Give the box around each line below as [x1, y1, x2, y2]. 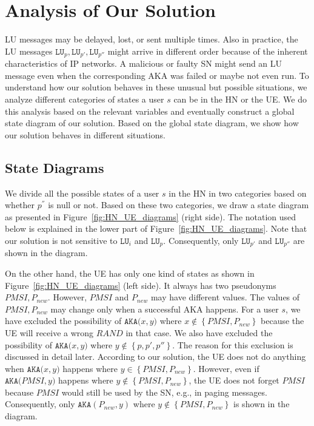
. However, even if [193, 362, 259, 374]
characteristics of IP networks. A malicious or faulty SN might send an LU [5, 57, 282, 70]
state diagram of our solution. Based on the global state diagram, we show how [5, 117, 299, 129]
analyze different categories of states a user [5, 92, 164, 105]
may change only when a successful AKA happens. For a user [50, 302, 279, 315]
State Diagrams [5, 158, 104, 177]
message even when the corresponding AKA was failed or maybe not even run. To [5, 69, 309, 81]
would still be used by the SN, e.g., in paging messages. [61, 385, 267, 398]
